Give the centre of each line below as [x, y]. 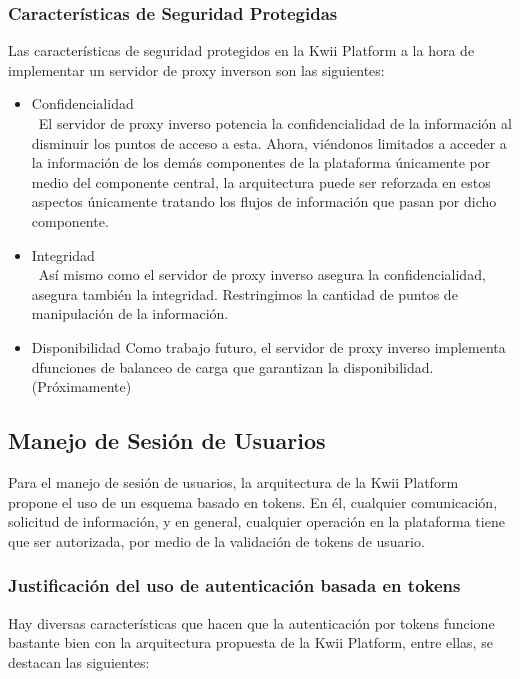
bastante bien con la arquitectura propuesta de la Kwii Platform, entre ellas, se [250, 642]
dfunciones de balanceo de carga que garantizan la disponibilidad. [232, 366]
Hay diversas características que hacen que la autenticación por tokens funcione [251, 622]
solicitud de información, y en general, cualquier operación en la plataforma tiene [256, 521]
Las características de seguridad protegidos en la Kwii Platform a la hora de [241, 50]
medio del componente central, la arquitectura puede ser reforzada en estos [261, 181]
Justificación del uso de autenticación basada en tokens [234, 585]
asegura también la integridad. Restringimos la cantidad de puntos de [244, 293]
